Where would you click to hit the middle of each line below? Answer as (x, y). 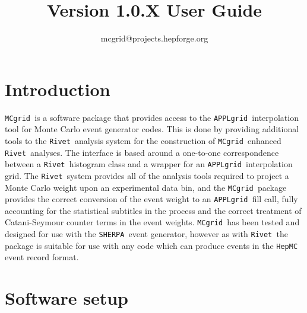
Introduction (58, 89)
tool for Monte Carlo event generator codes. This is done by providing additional (152, 129)
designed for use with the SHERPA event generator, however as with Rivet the (146, 234)
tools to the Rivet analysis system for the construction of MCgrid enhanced (143, 140)
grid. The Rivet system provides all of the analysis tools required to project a (147, 175)
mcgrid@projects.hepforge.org (154, 38)
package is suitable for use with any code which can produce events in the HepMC (151, 245)
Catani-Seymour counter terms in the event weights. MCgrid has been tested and (152, 222)
